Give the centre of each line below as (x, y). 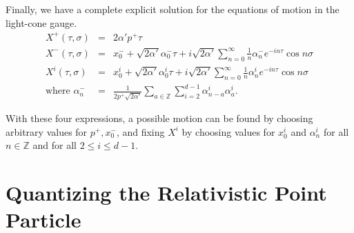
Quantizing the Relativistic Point (166, 193)
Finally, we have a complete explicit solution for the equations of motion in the (173, 9)
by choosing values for (228, 131)
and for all (55, 145)
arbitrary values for (47, 131)
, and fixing (140, 131)
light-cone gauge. (41, 22)
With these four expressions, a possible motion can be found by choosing (159, 118)
